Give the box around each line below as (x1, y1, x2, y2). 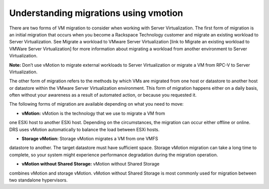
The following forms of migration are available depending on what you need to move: (9, 101, 184, 107)
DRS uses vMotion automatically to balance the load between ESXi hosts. (9, 126, 160, 132)
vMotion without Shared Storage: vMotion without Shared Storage (21, 161, 159, 167)
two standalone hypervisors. (9, 177, 68, 183)
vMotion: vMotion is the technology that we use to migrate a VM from (21, 110, 165, 116)
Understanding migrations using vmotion (9, 7, 183, 18)
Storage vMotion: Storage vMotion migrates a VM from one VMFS (21, 136, 158, 142)
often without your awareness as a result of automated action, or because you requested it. (9, 92, 197, 98)
